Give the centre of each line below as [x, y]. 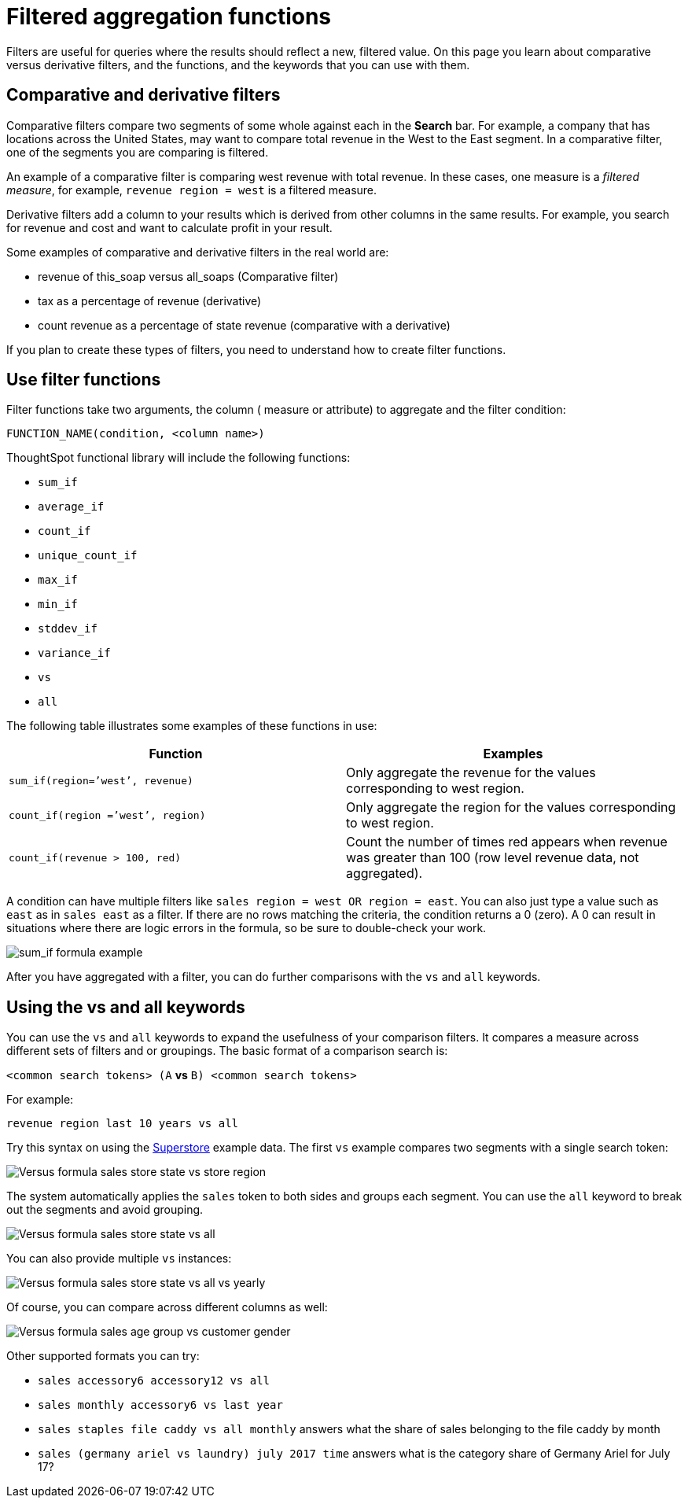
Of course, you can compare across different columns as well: [167, 1307]
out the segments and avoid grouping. [105, 1210]
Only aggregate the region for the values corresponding [511, 807]
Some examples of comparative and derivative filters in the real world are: [198, 252]
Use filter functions [84, 380]
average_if [71, 507]
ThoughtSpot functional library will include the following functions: [178, 458]
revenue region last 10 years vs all [123, 1124]
